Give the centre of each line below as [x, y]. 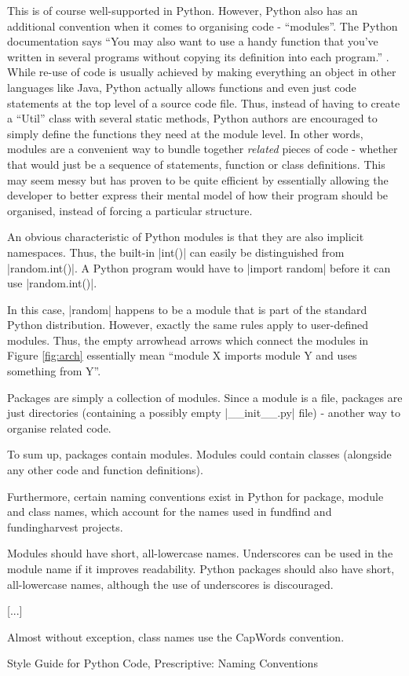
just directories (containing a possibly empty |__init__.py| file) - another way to [204, 413]
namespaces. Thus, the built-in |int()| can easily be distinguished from [176, 252]
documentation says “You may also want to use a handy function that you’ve [193, 41]
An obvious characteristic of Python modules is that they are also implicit [186, 237]
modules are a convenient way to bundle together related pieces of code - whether [203, 149]
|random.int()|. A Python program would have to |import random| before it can [199, 267]
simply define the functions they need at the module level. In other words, [185, 133]
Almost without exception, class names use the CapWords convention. [176, 636]
